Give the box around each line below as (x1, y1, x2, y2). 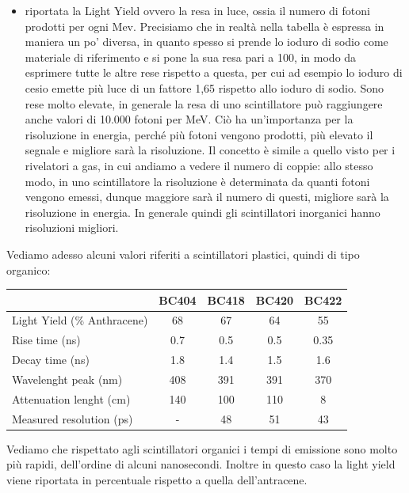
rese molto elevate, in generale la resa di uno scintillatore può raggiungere (25, 95, 383, 112)
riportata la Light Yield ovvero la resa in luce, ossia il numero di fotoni (25, 2, 370, 18)
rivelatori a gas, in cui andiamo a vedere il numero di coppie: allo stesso (25, 157, 373, 173)
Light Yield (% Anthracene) (12, 312, 148, 328)
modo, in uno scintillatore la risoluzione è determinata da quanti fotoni (25, 173, 370, 189)
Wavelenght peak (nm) (12, 370, 123, 387)
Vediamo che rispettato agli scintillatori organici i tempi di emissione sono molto (6, 440, 398, 457)
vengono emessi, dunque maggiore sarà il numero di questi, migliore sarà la (25, 188, 389, 205)
